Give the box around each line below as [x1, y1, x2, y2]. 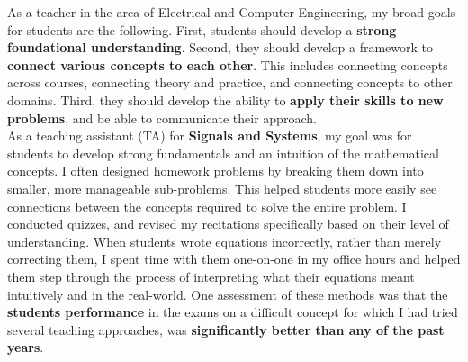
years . [7, 338, 44, 357]
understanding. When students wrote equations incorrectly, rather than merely [7, 231, 442, 250]
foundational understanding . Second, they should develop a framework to [7, 38, 434, 57]
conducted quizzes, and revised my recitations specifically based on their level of [7, 214, 449, 233]
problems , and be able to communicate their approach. [7, 108, 317, 127]
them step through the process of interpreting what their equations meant [7, 267, 415, 285]
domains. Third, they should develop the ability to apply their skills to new [7, 90, 444, 109]
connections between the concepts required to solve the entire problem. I [7, 196, 407, 215]
